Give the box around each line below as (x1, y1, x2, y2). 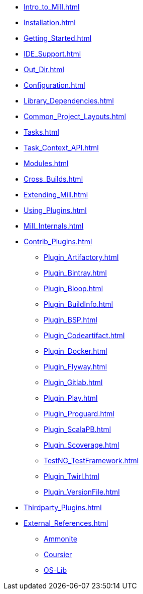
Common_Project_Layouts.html (24, 112, 126, 121)
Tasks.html (24, 128, 59, 136)
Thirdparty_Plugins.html (24, 503, 102, 512)
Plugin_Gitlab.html (44, 378, 103, 387)
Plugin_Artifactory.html (44, 253, 119, 261)
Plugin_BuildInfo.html (44, 300, 113, 308)
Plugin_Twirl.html (44, 472, 99, 480)
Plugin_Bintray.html (44, 268, 107, 277)
